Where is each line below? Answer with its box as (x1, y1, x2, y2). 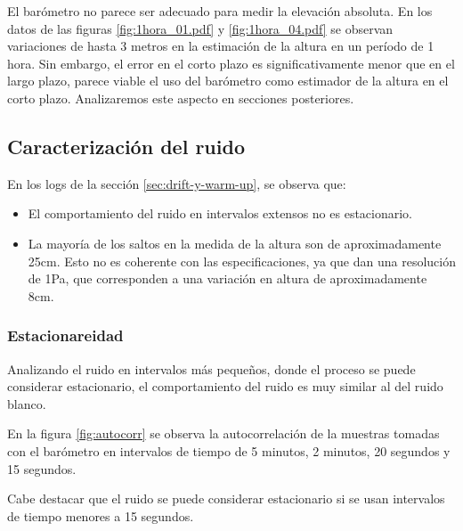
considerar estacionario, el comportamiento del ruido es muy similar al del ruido (7, 377, 443, 396)
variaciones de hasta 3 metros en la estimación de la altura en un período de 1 (7, 37, 435, 55)
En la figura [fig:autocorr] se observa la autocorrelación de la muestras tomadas (7, 424, 440, 443)
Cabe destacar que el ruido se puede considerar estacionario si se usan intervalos (7, 489, 445, 508)
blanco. (7, 394, 46, 413)
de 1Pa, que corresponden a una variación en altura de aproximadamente (28, 269, 427, 288)
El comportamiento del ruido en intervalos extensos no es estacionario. (28, 204, 413, 223)
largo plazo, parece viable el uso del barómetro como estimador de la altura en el (7, 71, 449, 90)
